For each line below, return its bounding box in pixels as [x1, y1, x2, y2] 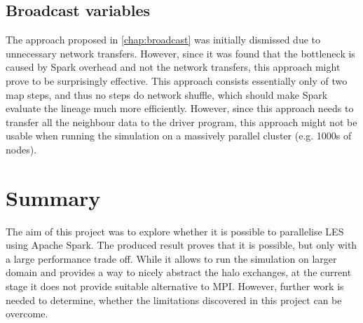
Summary [6, 183, 101, 212]
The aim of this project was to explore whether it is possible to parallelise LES [6, 224, 344, 238]
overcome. [6, 306, 48, 321]
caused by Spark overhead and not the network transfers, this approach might [6, 60, 341, 74]
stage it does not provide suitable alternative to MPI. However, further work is [6, 279, 344, 294]
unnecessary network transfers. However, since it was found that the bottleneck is [6, 46, 355, 60]
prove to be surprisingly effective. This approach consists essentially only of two [6, 73, 348, 88]
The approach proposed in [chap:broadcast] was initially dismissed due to [6, 32, 321, 47]
